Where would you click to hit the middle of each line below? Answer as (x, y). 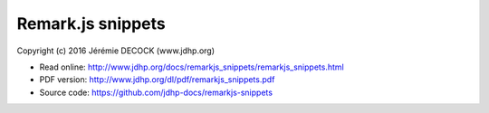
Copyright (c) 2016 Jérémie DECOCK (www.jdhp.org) (116, 51)
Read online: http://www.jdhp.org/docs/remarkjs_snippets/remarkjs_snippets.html (192, 67)
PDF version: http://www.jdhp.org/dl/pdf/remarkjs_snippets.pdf (157, 80)
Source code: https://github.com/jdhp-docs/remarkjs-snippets (156, 92)
